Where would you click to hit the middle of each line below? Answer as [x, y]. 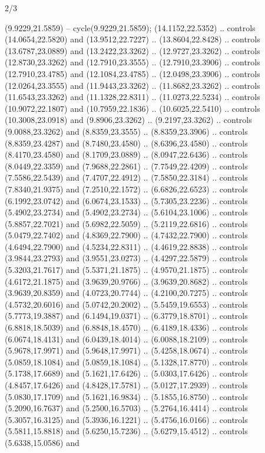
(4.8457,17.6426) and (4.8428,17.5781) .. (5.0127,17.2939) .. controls [126, 385]
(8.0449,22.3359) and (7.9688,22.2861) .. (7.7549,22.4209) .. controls [126, 166]
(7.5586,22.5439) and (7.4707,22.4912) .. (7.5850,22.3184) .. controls [126, 177]
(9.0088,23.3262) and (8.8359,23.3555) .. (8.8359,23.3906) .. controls [126, 131]
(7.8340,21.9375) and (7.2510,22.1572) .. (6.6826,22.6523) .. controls [126, 189]
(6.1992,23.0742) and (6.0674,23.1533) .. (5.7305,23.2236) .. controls [126, 200]
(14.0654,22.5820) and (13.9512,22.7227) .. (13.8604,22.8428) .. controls [132, 39]
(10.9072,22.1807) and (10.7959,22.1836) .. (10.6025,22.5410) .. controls [132, 108]
